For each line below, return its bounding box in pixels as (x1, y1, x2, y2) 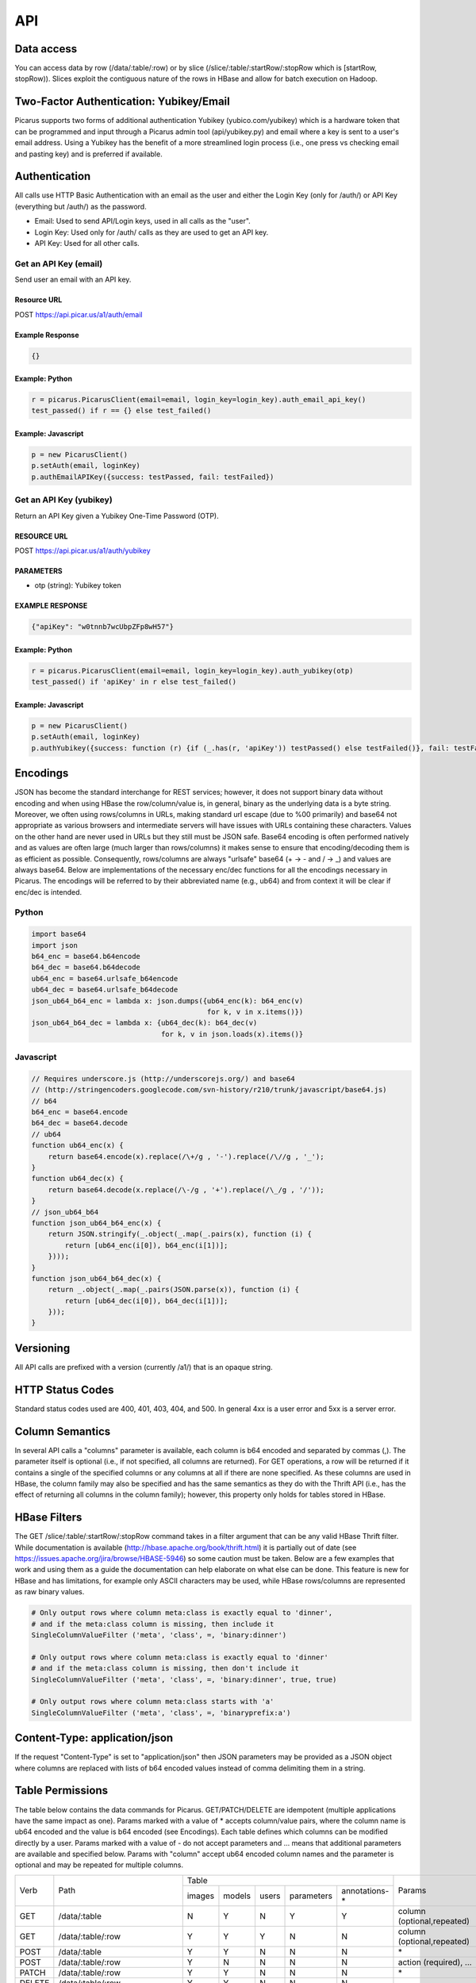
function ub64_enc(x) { (31, 1141, 125, 1150)
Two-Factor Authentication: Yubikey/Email (14, 95, 230, 109)
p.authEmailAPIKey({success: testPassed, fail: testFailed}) (31, 472, 274, 481)
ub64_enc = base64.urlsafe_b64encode (31, 974, 178, 983)
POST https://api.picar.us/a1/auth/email (14, 309, 143, 319)
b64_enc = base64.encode (31, 1107, 129, 1117)
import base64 (31, 930, 86, 939)
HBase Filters (14, 1511, 83, 1525)
